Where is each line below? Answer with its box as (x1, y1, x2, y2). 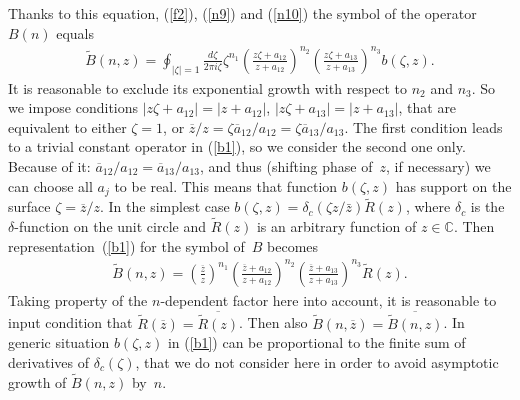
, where (405, 196, 451, 217)
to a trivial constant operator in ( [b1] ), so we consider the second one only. (8, 136, 466, 157)
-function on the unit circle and (14, 216, 207, 237)
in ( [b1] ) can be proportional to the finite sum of (167, 332, 466, 353)
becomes (267, 235, 319, 256)
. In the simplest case (100, 196, 230, 217)
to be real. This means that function (114, 175, 338, 196)
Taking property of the (8, 289, 148, 310)
